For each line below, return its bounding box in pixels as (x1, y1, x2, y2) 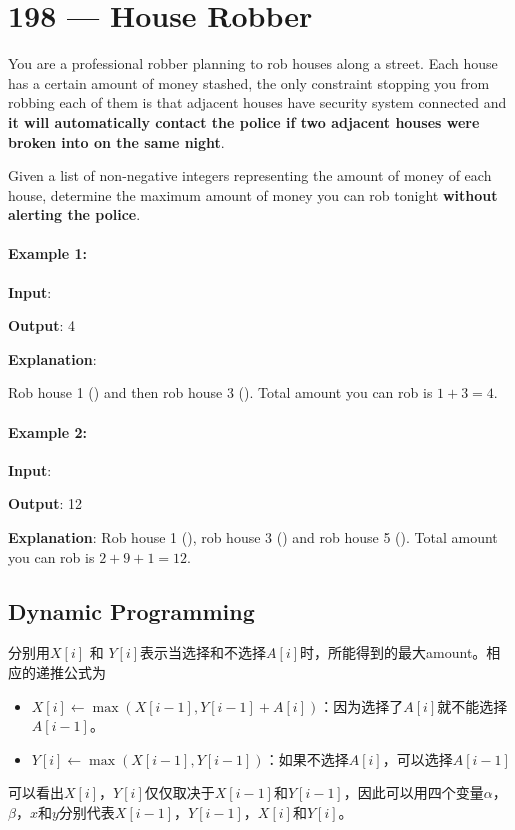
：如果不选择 (264, 748, 349, 769)
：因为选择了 (319, 695, 404, 716)
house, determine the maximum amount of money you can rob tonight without (8, 184, 498, 205)
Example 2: (8, 421, 87, 442)
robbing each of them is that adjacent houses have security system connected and (8, 92, 507, 113)
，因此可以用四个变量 (343, 782, 484, 803)
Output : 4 (8, 315, 76, 336)
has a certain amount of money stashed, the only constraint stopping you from (8, 72, 490, 93)
